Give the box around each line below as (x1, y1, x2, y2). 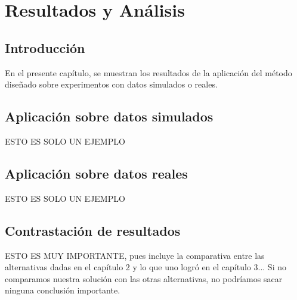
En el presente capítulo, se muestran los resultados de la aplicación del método (5, 66, 292, 79)
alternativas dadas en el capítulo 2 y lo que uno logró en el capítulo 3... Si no (5, 261, 286, 273)
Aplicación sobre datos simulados (5, 107, 214, 126)
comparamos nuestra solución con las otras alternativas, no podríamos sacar (5, 272, 283, 285)
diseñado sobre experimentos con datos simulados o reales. (5, 78, 218, 90)
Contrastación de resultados (5, 221, 181, 239)
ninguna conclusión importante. (5, 284, 120, 296)
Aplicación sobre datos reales (5, 164, 188, 182)
